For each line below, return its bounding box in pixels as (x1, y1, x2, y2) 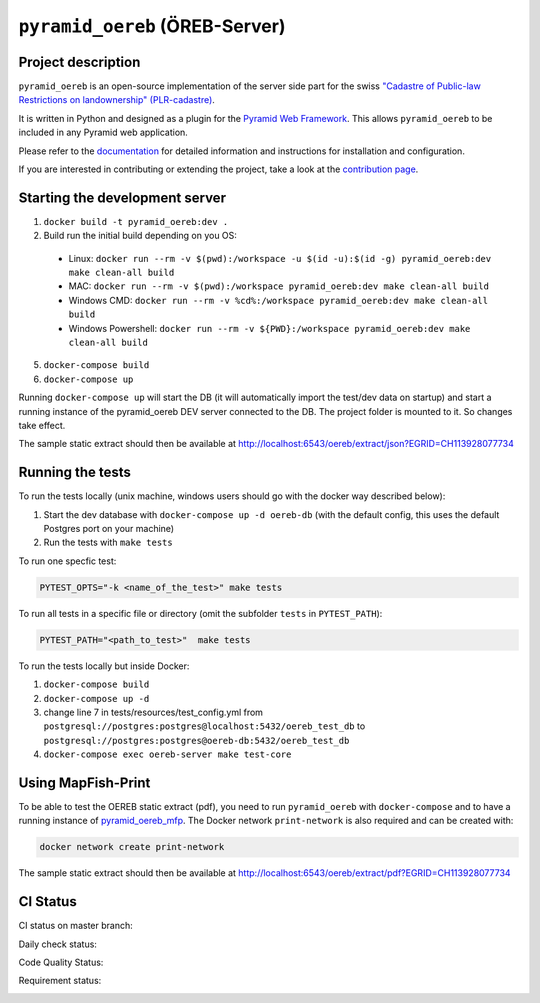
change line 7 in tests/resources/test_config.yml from (43, 706, 264, 718)
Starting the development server (18, 189, 227, 206)
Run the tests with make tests (43, 536, 174, 549)
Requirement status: (18, 975, 102, 987)
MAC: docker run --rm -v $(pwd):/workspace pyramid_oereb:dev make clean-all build (68, 280, 490, 292)
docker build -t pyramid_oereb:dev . (43, 216, 229, 227)
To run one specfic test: (18, 555, 117, 567)
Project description (18, 53, 141, 70)
